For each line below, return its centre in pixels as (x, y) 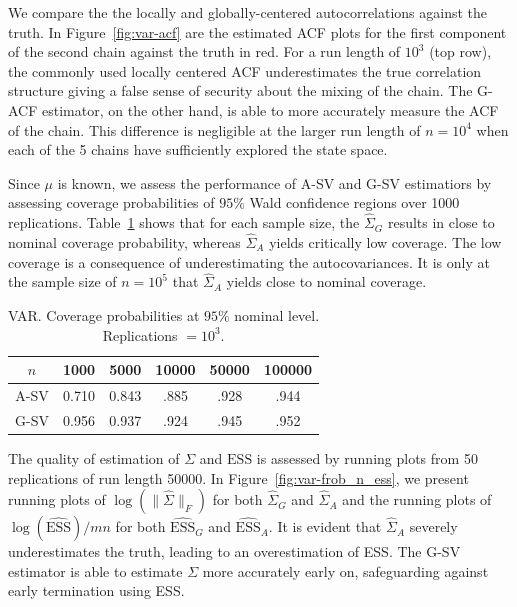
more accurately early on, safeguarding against (345, 570)
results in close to (441, 222)
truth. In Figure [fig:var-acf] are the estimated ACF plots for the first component (257, 31)
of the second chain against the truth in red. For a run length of (204, 51)
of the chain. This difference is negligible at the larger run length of (214, 129)
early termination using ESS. (96, 590)
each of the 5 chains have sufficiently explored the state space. (198, 149)
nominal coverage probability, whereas (124, 241)
